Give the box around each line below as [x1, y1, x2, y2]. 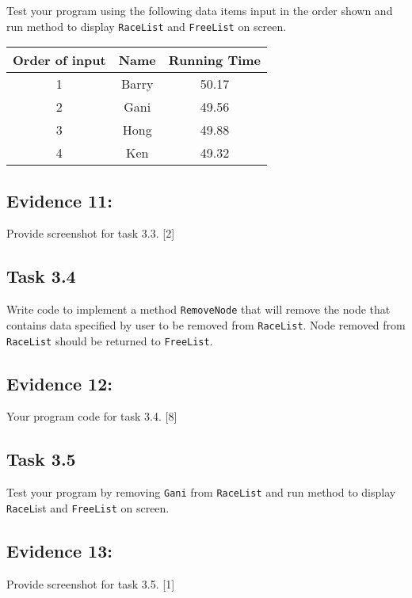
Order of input [13, 51, 106, 70]
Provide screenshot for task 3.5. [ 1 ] [6, 575, 175, 592]
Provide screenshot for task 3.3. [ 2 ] [6, 225, 175, 242]
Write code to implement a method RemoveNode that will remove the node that [6, 301, 391, 318]
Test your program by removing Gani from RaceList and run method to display [6, 484, 396, 501]
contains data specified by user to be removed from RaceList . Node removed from [6, 316, 406, 333]
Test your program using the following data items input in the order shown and [6, 2, 393, 18]
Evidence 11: [6, 188, 113, 212]
